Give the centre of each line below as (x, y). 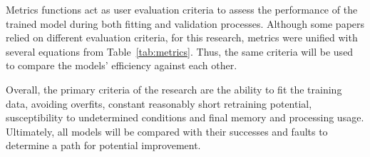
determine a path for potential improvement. (103, 145)
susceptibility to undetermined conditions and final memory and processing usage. (185, 117)
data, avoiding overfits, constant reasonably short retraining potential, (159, 103)
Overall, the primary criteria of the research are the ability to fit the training (174, 89)
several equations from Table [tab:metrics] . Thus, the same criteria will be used (180, 51)
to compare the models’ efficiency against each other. (122, 65)
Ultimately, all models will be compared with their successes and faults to (167, 131)
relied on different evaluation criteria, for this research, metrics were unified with (182, 37)
